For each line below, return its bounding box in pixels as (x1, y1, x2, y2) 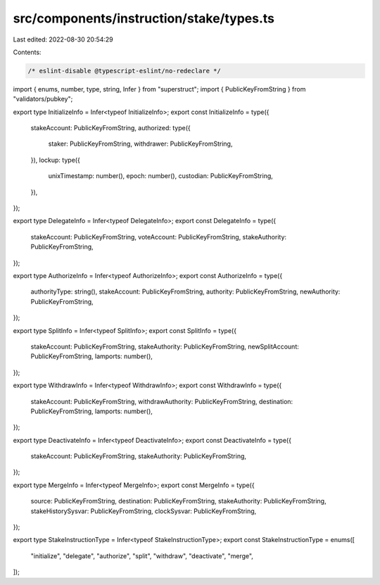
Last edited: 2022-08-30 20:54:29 (13, 35, 114, 44)
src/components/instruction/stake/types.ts (13, 11, 274, 26)
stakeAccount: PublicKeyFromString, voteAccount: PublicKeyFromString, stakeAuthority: (30, 232, 287, 241)
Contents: (13, 48, 42, 56)
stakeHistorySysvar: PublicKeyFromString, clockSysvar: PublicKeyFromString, (30, 507, 257, 515)
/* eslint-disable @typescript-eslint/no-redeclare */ (27, 67, 221, 75)
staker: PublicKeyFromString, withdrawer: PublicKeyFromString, (48, 139, 233, 148)
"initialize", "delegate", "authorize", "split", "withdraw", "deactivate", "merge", (30, 551, 253, 560)
